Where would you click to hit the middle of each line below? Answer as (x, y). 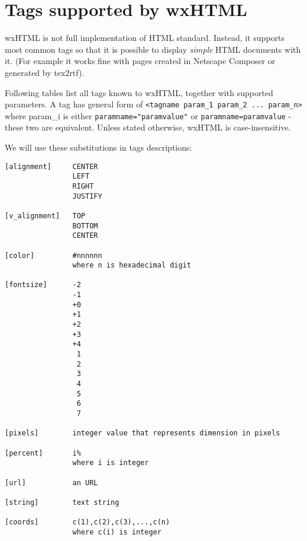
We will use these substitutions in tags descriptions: (98, 147)
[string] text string (62, 502)
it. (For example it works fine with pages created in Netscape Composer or (140, 61)
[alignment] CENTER (51, 166)
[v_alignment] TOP (45, 216)
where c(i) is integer (117, 532)
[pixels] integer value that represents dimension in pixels (143, 433)
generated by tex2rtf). (45, 72)
